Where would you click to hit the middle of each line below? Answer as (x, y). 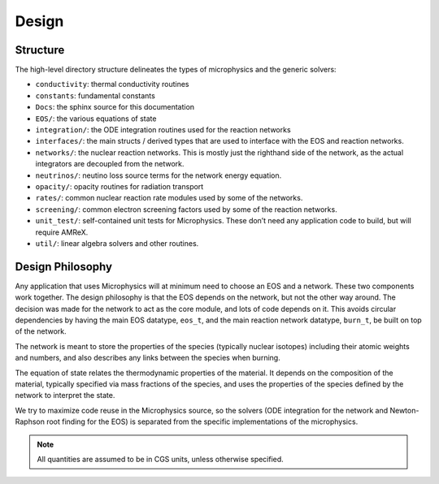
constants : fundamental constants (96, 95)
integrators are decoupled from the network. (110, 164)
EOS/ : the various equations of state (96, 119)
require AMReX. (62, 232)
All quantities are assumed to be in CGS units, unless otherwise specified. (160, 459)
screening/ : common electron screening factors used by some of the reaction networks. (186, 209)
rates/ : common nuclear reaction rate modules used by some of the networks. (169, 198)
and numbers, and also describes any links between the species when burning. (148, 358)
